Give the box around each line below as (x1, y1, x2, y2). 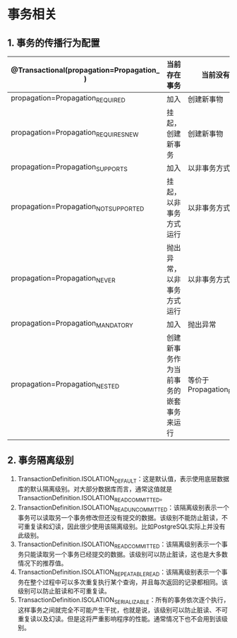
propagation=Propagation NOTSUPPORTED (11, 202, 145, 213)
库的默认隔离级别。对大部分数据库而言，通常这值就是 (17, 485, 173, 493)
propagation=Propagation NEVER (11, 273, 116, 285)
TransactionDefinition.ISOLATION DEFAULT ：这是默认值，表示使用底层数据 (17, 474, 230, 485)
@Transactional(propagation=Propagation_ (11, 65, 160, 75)
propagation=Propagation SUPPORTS (11, 162, 128, 173)
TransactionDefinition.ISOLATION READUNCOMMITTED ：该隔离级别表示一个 (17, 503, 229, 514)
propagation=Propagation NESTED (11, 379, 120, 391)
